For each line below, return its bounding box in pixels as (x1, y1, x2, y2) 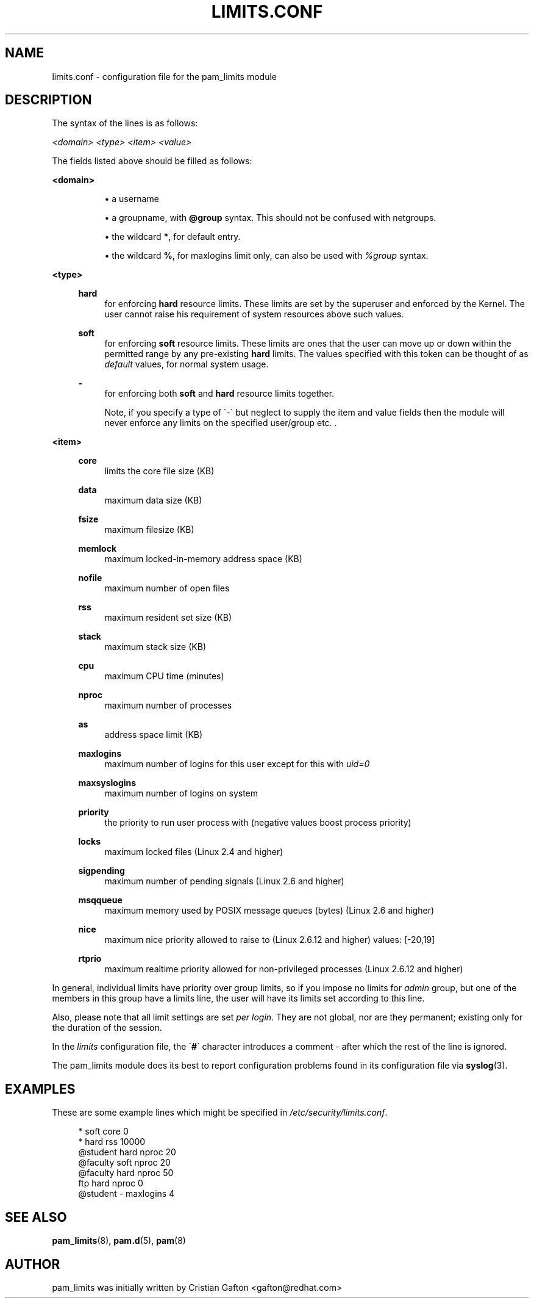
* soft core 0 (78, 1126, 129, 1137)
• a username (104, 193, 159, 204)
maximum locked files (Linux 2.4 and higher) (104, 846, 283, 857)
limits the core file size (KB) (104, 466, 215, 477)
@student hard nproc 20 (78, 1147, 176, 1158)
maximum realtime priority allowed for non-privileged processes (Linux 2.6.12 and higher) (104, 964, 463, 975)
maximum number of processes (104, 700, 232, 711)
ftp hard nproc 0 (78, 1178, 143, 1189)
